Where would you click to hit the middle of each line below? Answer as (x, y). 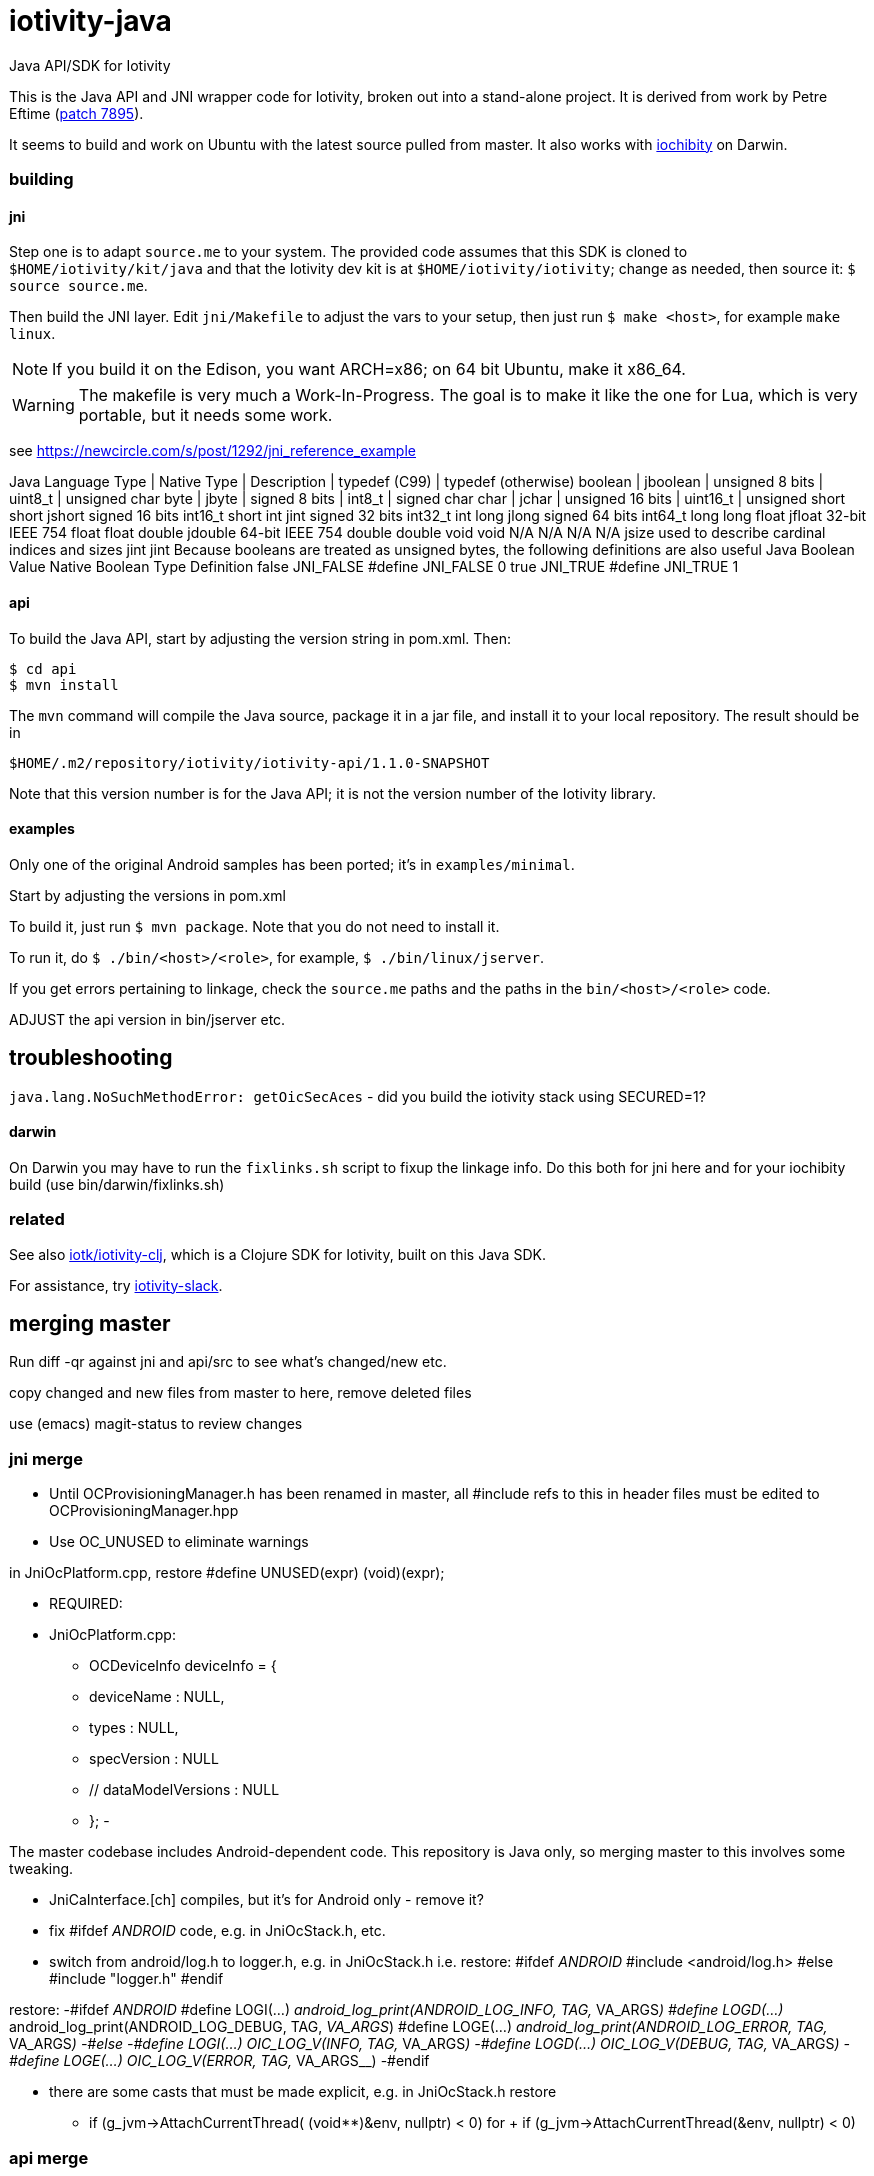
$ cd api (43, 668)
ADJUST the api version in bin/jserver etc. (147, 1019)
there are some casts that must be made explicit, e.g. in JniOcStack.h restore (303, 2092)
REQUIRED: (86, 1604)
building (41, 179)
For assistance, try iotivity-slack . (116, 1285)
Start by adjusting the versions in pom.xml (147, 895)
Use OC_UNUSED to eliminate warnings (179, 1542)
